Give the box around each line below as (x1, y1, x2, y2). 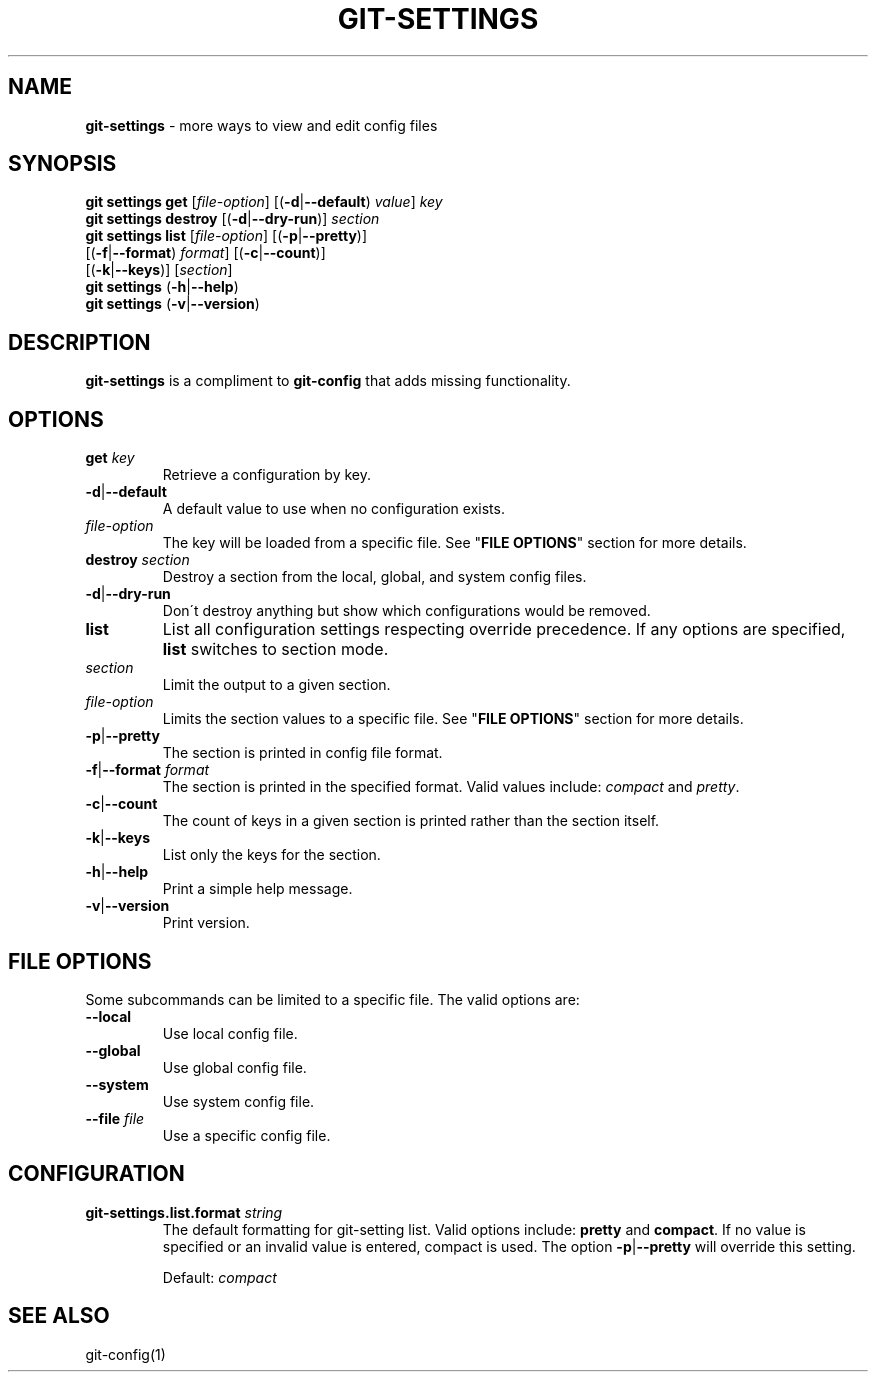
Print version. (162, 914, 250, 932)
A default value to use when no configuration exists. (162, 500, 505, 518)
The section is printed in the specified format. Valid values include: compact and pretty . (162, 778, 740, 796)
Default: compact (162, 1268, 277, 1286)
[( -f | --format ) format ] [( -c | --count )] (85, 244, 326, 262)
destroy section (85, 551, 190, 569)
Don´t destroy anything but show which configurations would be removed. (162, 602, 651, 620)
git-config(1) (85, 1345, 166, 1363)
